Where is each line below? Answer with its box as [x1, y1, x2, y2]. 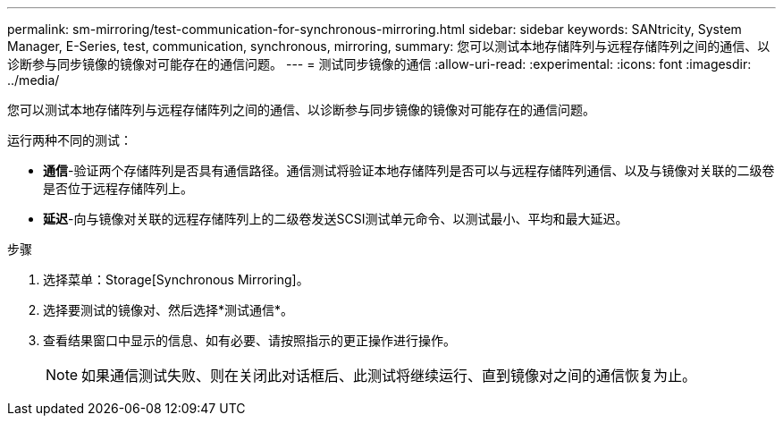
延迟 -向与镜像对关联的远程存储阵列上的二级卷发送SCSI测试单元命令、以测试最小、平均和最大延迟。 [43, 211, 628, 226]
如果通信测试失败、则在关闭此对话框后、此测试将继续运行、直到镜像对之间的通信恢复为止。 [81, 367, 697, 385]
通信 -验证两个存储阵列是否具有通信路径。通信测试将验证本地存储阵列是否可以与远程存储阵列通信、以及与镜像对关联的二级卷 [43, 163, 775, 178]
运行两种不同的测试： [7, 132, 132, 148]
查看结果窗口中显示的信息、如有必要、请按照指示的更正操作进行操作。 [43, 333, 456, 348]
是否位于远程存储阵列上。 [43, 181, 193, 196]
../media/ [7, 72, 60, 88]
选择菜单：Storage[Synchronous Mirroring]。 [43, 272, 309, 287]
